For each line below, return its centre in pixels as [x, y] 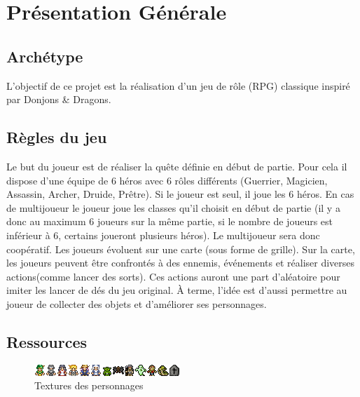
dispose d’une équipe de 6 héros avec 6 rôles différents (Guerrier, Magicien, [167, 180]
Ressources [47, 341]
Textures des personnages [89, 385]
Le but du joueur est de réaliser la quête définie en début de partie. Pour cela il [177, 166]
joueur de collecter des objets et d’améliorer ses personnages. [137, 303]
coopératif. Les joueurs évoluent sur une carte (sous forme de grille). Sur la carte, [181, 249]
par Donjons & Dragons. [59, 99]
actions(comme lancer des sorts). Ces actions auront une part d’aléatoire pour [173, 276]
